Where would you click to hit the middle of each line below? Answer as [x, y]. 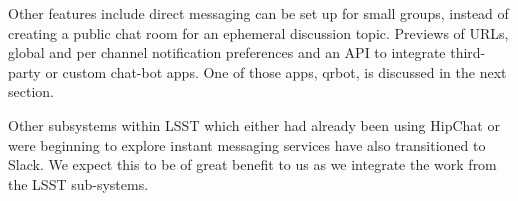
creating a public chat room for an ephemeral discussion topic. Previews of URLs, [258, 32]
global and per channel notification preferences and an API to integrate [227, 52]
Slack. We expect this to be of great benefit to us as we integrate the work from [252, 164]
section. [31, 91]
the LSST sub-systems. [78, 183]
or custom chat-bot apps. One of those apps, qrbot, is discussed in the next [276, 71]
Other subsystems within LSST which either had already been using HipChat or [254, 124]
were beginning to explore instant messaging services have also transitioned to [247, 144]
